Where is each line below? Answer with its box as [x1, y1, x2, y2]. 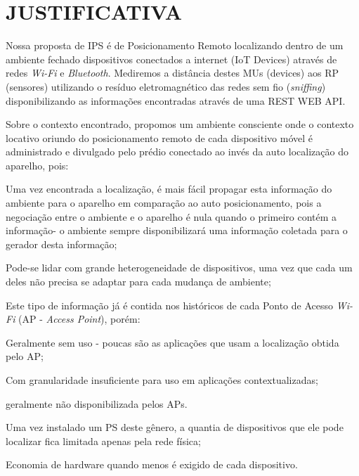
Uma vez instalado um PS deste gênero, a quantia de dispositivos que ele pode [6, 420, 344, 435]
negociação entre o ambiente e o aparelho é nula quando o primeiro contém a [6, 209, 337, 224]
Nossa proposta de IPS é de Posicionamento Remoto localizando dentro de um [6, 38, 344, 53]
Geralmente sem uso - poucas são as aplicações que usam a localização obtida [6, 335, 339, 349]
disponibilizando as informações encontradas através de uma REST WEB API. [6, 93, 346, 108]
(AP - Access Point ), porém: [18, 311, 141, 326]
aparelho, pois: [6, 157, 69, 172]
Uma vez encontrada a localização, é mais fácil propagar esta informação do [6, 181, 332, 196]
